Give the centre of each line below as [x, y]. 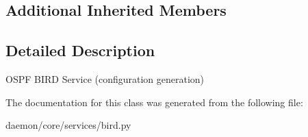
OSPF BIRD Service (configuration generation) [105, 78]
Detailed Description [80, 50]
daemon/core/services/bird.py [68, 125]
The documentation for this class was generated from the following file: [154, 102]
